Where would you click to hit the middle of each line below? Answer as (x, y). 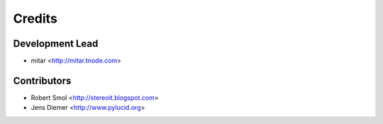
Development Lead (56, 44)
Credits (35, 18)
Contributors (42, 80)
